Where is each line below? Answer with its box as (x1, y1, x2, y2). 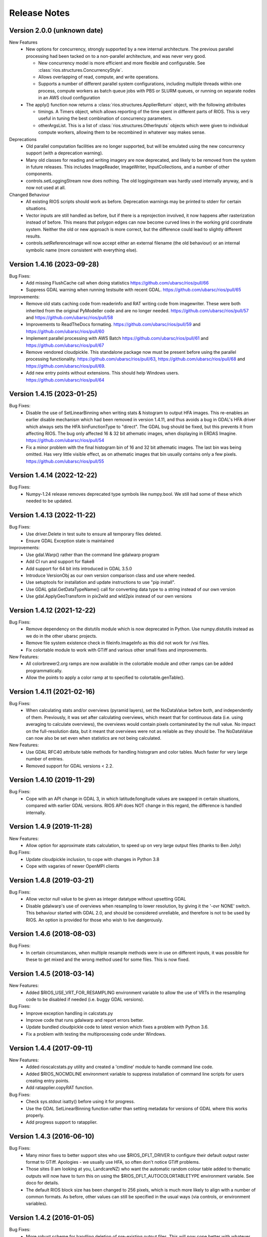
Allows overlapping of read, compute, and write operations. (38, 74, 159, 80)
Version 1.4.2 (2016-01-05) (9, 1214, 94, 1222)
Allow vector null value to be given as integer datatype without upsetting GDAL (26, 896, 186, 902)
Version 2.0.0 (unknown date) (9, 26, 103, 35)
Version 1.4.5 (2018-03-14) (9, 970, 94, 978)
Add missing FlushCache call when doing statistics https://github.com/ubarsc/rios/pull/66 (26, 280, 209, 286)
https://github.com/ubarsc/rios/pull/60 (26, 328, 105, 334)
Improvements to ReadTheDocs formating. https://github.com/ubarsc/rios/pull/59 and (26, 322, 201, 328)
